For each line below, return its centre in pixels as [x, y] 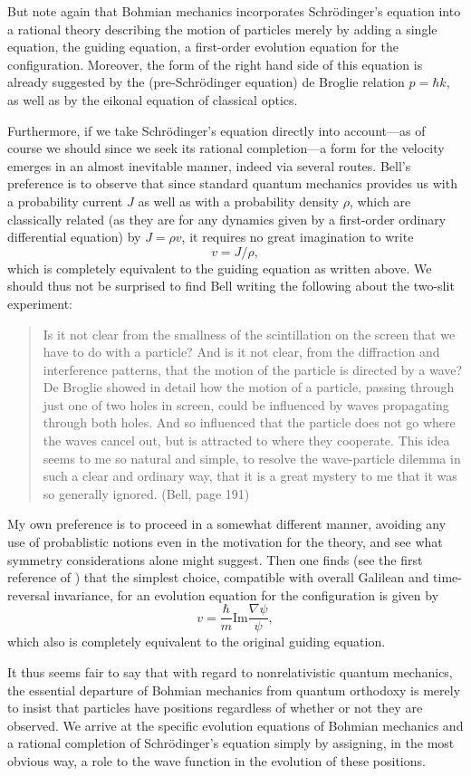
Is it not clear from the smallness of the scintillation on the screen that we [249, 334]
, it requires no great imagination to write [298, 237]
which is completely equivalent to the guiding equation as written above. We [220, 268]
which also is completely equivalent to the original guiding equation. [197, 642]
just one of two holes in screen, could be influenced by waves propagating [246, 404]
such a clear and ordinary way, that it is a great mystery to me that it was [250, 476]
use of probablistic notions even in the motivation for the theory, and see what [225, 542]
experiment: [40, 303]
